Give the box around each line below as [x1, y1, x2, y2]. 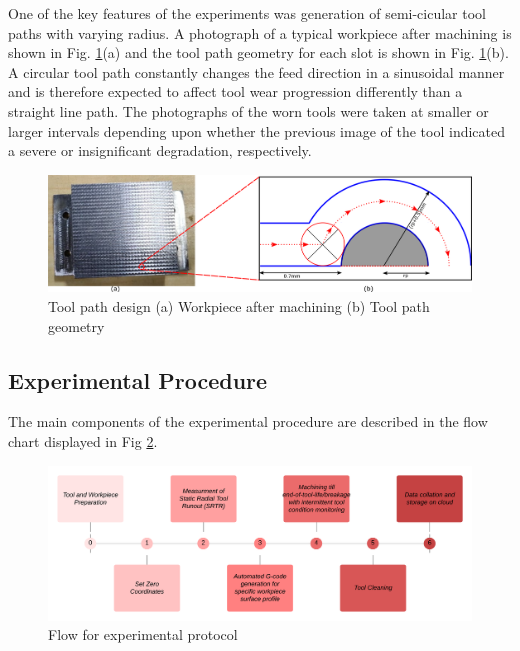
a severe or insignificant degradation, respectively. [8, 140, 312, 161]
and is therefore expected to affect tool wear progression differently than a [8, 81, 463, 102]
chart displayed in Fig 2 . [8, 431, 158, 452]
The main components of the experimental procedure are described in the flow [8, 411, 488, 432]
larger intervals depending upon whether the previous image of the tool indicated [8, 120, 505, 141]
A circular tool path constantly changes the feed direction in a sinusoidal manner [8, 61, 505, 82]
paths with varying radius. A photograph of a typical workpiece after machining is [8, 22, 512, 43]
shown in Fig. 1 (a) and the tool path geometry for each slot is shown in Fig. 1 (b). [8, 42, 509, 63]
